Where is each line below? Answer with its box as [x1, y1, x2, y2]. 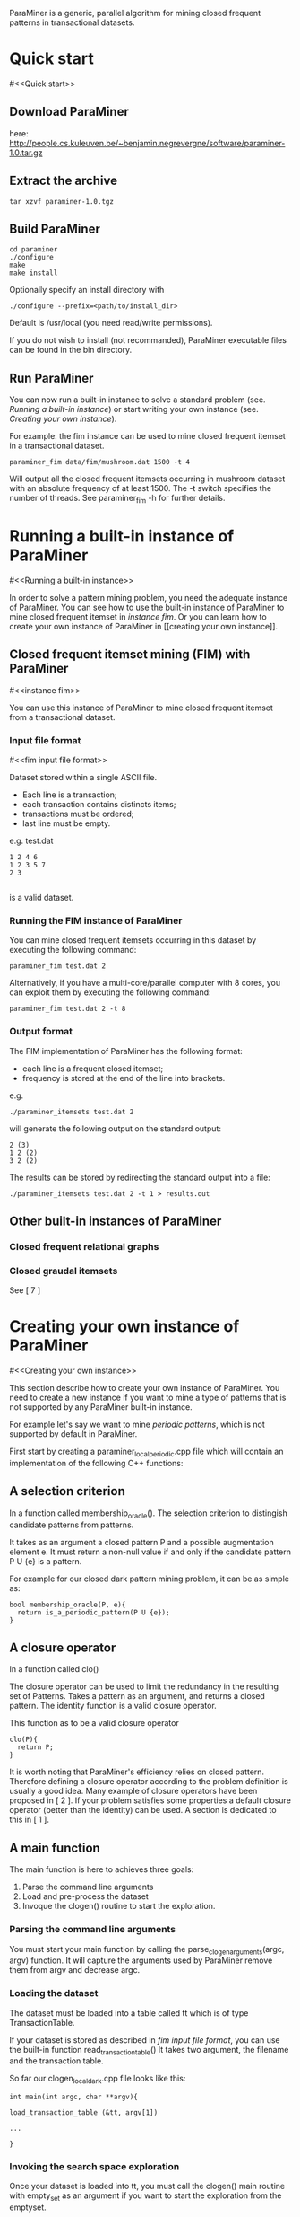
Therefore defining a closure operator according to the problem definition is [9, 1776, 288, 1787]
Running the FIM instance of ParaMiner [9, 914, 183, 927]
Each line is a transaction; [21, 789, 118, 800]
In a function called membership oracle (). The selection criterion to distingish [9, 1508, 288, 1520]
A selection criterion [9, 1483, 125, 1499]
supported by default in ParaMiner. [9, 1429, 138, 1439]
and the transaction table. [9, 2055, 105, 2066]
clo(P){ [9, 1735, 39, 1745]
